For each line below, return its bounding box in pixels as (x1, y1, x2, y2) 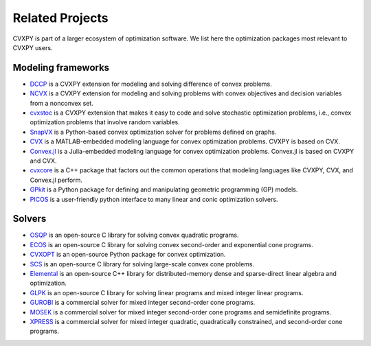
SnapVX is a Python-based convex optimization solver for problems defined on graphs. (30, 128, 277, 136)
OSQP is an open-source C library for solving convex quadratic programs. (30, 231, 239, 240)
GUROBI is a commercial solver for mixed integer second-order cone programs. (30, 299, 256, 307)
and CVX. (30, 157, 58, 165)
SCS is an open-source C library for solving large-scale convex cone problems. (30, 259, 254, 268)
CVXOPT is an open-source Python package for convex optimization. (30, 251, 226, 259)
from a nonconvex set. (30, 99, 94, 107)
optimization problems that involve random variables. (30, 118, 180, 126)
